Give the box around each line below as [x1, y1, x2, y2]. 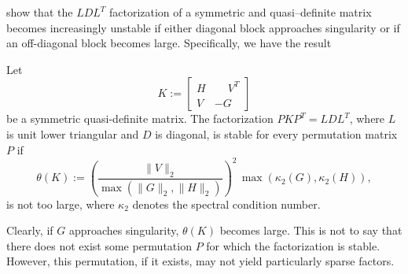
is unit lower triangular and [6, 125, 139, 142]
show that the [6, 4, 73, 20]
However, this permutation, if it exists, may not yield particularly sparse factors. [6, 253, 395, 269]
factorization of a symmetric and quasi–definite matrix [108, 4, 372, 20]
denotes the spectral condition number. [132, 195, 321, 212]
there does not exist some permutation [6, 237, 192, 254]
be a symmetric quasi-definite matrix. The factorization [6, 110, 274, 127]
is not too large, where [6, 195, 115, 212]
